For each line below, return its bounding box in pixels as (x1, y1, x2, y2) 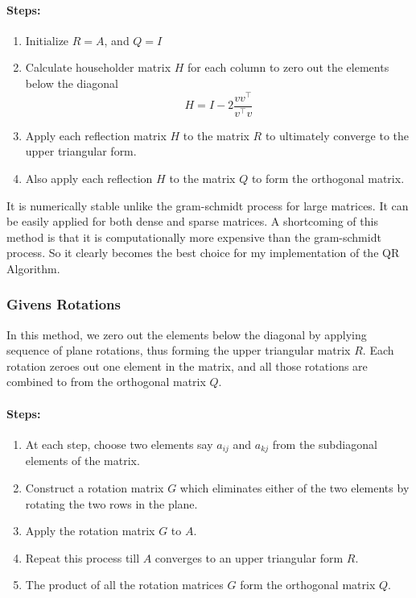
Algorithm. (6, 260, 60, 276)
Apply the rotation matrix (25, 522, 155, 539)
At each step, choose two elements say (25, 435, 213, 452)
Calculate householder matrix (25, 59, 171, 76)
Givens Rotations (6, 294, 121, 314)
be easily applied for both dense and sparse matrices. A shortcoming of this (6, 213, 378, 230)
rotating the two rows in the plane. (25, 495, 198, 512)
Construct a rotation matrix (25, 479, 164, 496)
